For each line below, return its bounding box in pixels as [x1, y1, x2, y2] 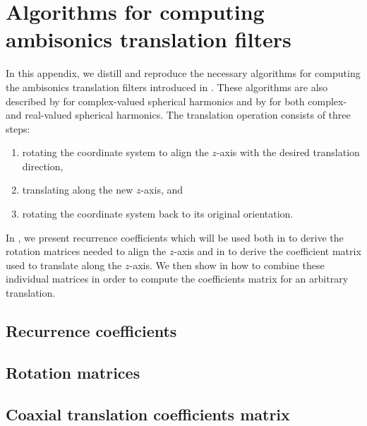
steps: [6, 121, 30, 136]
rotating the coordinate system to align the [22, 145, 209, 160]
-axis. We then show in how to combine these [129, 257, 325, 272]
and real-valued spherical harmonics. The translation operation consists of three [6, 107, 351, 122]
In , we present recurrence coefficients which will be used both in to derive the [6, 230, 344, 244]
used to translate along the [6, 257, 122, 272]
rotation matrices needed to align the [6, 244, 167, 259]
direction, [22, 158, 64, 173]
